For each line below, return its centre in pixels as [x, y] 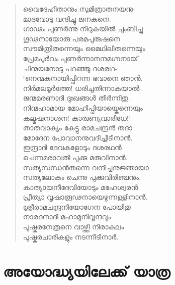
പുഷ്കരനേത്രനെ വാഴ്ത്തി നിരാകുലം [73, 227]
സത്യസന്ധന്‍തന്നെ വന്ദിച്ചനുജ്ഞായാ [86, 167]
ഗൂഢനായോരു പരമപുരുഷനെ [71, 38]
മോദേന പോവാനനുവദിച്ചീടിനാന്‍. [78, 137]
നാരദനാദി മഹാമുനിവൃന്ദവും [67, 217]
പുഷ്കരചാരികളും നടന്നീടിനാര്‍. [71, 236]
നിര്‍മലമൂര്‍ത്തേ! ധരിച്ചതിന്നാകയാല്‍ [81, 88]
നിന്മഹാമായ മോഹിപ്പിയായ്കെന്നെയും [83, 107]
